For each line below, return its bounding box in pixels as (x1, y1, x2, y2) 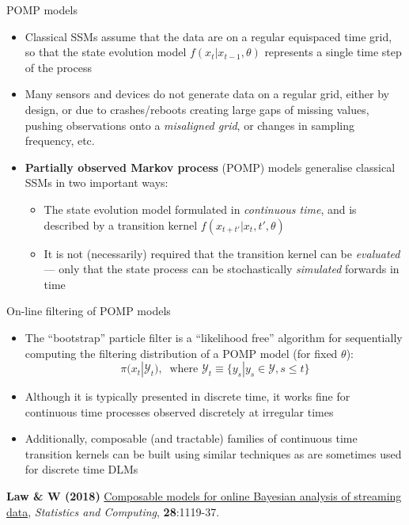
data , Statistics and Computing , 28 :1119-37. (6, 503, 220, 519)
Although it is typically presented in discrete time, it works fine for (25, 388, 350, 405)
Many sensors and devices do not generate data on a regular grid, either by (25, 86, 390, 102)
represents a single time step (264, 44, 402, 60)
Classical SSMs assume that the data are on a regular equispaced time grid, (25, 28, 392, 44)
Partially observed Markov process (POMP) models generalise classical (25, 158, 396, 175)
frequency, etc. (25, 132, 95, 149)
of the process (25, 59, 92, 75)
